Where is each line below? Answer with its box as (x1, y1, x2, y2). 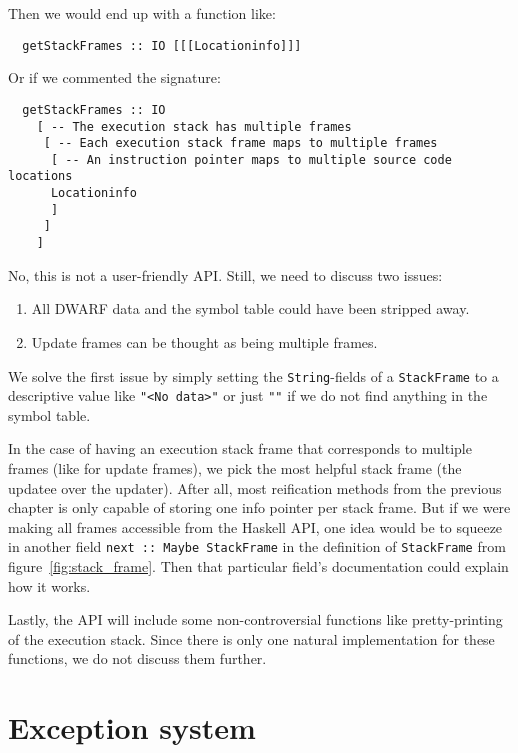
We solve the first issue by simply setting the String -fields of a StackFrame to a (8, 365, 499, 386)
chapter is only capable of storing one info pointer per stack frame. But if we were (8, 497, 511, 518)
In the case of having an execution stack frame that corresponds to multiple (8, 438, 472, 459)
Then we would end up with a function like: (8, 3, 276, 23)
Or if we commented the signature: (8, 67, 221, 88)
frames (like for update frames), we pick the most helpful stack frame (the (8, 458, 462, 479)
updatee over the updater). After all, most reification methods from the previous (8, 477, 502, 498)
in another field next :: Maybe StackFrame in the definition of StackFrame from (8, 536, 506, 557)
